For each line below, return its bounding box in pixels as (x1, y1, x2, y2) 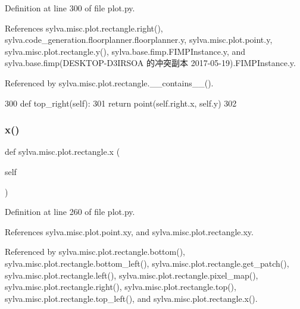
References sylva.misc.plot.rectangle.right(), (5, 21, 163, 34)
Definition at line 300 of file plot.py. (5, 2, 135, 14)
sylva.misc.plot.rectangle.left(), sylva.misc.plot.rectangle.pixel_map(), (5, 269, 258, 281)
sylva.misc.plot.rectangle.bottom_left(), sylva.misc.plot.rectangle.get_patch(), (5, 257, 289, 269)
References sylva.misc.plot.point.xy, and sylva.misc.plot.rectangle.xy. (5, 225, 254, 238)
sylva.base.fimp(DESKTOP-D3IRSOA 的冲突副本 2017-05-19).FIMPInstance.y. (5, 57, 296, 69)
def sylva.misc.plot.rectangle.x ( (5, 145, 120, 158)
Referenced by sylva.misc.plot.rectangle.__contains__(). (5, 76, 214, 89)
